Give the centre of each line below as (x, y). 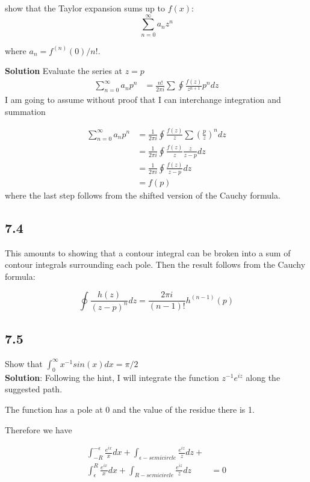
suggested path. (34, 389)
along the (263, 377)
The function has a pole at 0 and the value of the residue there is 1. (130, 409)
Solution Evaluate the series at (64, 71)
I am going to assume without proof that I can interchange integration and (143, 100)
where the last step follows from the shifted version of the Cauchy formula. (143, 195)
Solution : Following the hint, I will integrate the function (112, 377)
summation (25, 111)
